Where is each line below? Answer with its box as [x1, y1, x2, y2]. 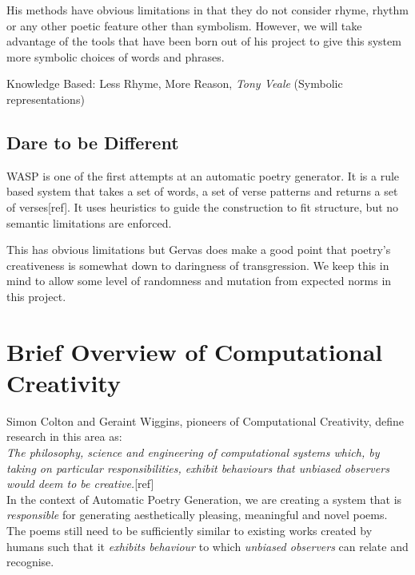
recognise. [6, 553, 54, 570]
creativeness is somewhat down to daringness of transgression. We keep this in [6, 256, 389, 273]
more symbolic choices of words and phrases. [6, 48, 225, 65]
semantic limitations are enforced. [6, 214, 172, 231]
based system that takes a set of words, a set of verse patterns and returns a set [6, 183, 398, 200]
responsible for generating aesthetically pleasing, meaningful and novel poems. [6, 506, 388, 523]
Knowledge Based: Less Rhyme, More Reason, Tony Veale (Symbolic [6, 75, 343, 92]
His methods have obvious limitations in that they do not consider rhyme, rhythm [6, 2, 409, 18]
